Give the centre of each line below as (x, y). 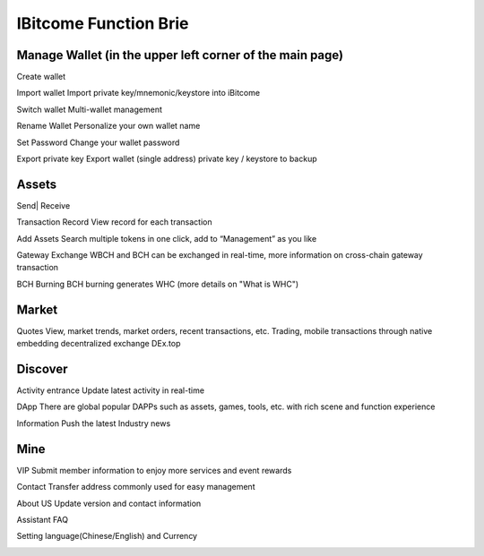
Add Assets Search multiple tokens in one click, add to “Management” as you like (167, 238)
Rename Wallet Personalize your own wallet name (108, 126)
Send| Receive (43, 205)
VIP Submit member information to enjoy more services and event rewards (154, 470)
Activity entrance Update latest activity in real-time (111, 390)
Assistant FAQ (43, 519)
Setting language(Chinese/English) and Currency (107, 536)
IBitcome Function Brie (103, 23)
